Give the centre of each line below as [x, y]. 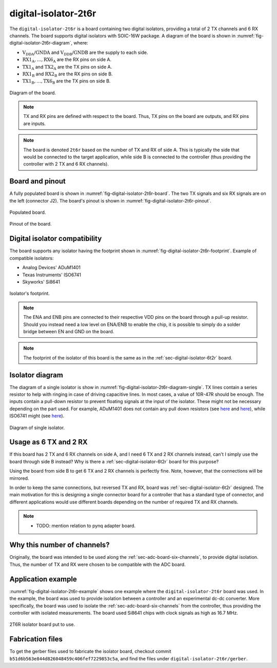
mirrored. [19, 478]
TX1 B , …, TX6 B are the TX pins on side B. [66, 82]
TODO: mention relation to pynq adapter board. [86, 525]
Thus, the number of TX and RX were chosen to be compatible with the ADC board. [97, 564]
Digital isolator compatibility [56, 239]
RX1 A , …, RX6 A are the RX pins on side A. [67, 60]
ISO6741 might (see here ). [37, 416]
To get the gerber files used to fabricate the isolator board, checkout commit [90, 652]
